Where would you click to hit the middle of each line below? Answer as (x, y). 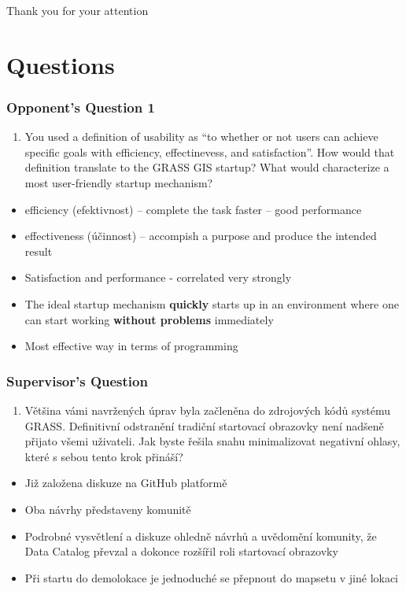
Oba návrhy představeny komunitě (108, 509)
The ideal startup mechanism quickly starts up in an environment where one (212, 303)
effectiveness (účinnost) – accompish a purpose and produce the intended (201, 236)
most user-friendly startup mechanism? (119, 182)
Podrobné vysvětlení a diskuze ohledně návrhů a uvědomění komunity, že (201, 536)
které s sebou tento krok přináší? (104, 456)
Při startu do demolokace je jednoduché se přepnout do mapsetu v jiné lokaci (212, 577)
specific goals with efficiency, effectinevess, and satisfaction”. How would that (210, 151)
